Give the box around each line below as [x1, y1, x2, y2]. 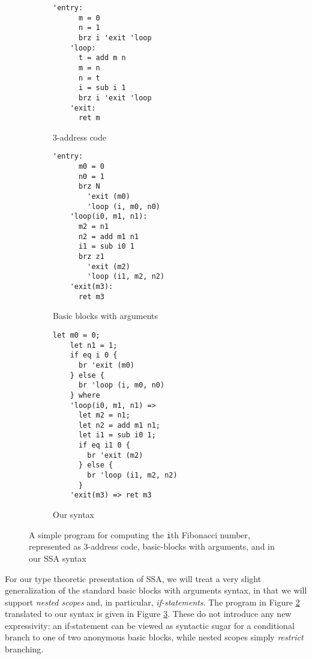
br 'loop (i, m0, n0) [78, 381, 165, 390]
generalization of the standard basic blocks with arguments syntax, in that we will [5, 584, 307, 597]
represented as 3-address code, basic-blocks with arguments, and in [29, 540, 275, 553]
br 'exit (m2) [87, 451, 143, 460]
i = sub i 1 [78, 84, 126, 93]
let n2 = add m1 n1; [78, 421, 160, 430]
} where [70, 390, 100, 399]
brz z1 [78, 252, 104, 261]
